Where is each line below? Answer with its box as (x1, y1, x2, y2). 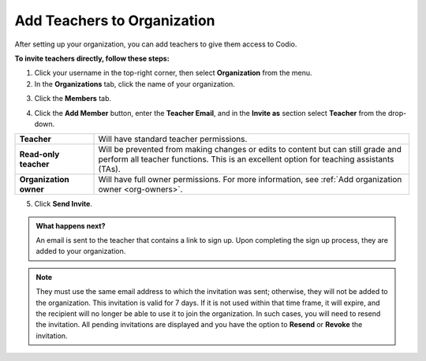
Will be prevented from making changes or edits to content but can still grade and (98, 144, 402, 155)
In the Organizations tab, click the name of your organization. (34, 79, 236, 88)
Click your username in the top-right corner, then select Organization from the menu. (34, 68, 312, 78)
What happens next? (35, 221, 106, 230)
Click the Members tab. (34, 94, 112, 103)
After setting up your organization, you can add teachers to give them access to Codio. (14, 39, 297, 49)
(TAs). (98, 164, 121, 175)
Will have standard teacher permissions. (98, 134, 248, 145)
